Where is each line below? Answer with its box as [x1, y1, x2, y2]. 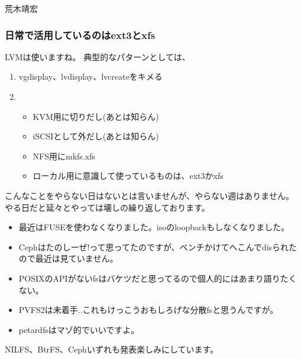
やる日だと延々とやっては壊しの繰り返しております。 [5, 201, 210, 213]
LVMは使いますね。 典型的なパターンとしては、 [5, 50, 190, 63]
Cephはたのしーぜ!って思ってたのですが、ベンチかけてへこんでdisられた [18, 240, 297, 253]
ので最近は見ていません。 [18, 252, 118, 265]
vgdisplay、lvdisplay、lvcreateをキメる [18, 70, 163, 83]
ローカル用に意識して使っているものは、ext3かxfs [33, 169, 224, 182]
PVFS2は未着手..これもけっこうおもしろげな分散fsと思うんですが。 [18, 303, 279, 316]
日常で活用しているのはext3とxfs [5, 27, 156, 42]
